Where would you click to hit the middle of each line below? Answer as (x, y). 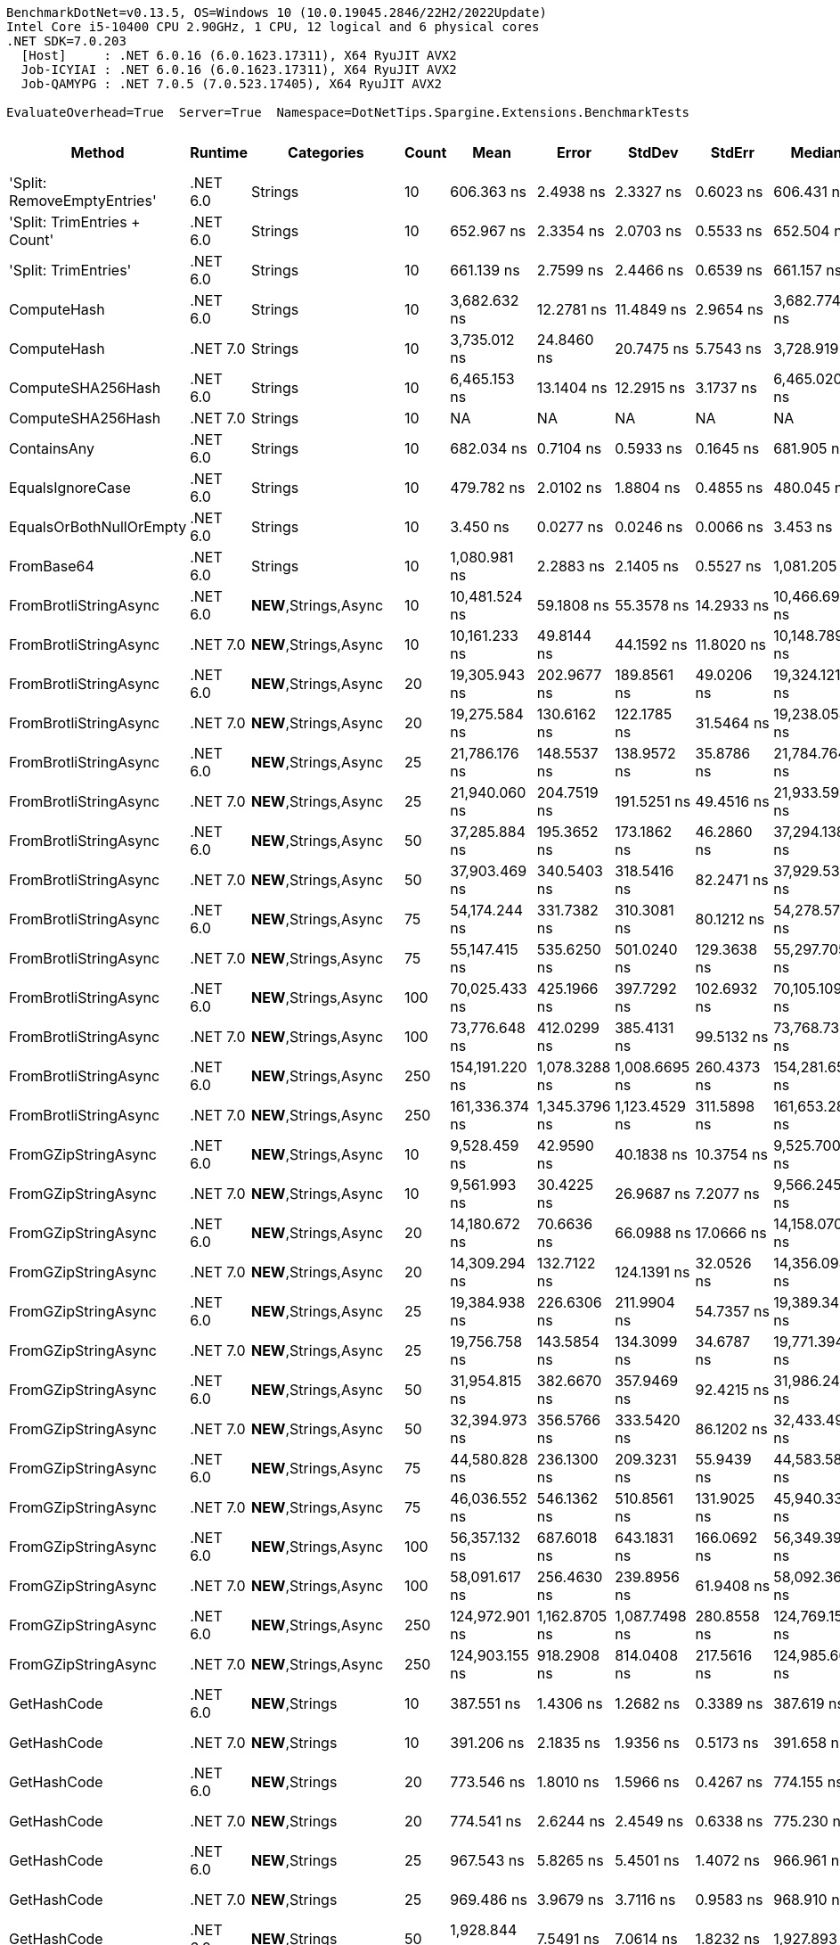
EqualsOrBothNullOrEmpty (98, 527)
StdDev (653, 152)
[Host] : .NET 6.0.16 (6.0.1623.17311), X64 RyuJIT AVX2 (239, 55)
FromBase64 (52, 566)
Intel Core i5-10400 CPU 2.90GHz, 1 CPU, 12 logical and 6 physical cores (273, 27)
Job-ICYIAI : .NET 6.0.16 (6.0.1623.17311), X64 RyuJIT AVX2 (239, 70)
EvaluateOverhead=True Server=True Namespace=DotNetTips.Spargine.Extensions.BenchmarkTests (348, 112)
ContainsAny (52, 448)
